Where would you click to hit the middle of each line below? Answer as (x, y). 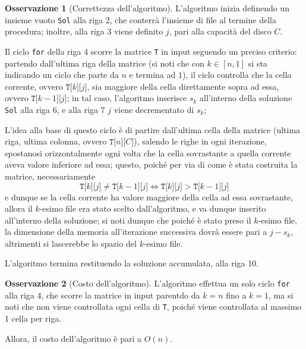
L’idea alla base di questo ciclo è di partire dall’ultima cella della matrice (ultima (153, 129)
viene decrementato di (154, 109)
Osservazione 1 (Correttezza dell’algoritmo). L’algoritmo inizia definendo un (147, 8)
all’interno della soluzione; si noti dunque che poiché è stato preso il (128, 220)
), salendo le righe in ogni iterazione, (200, 141)
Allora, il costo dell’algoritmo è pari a (73, 338)
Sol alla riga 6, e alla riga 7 (55, 109)
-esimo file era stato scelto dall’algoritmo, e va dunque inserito (153, 208)
